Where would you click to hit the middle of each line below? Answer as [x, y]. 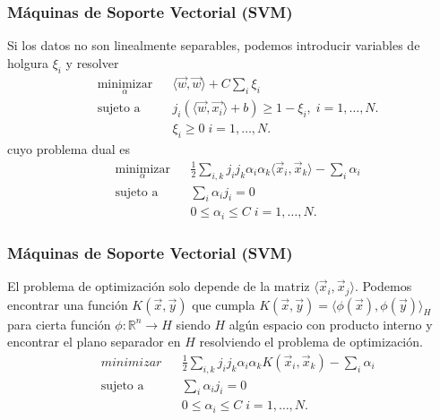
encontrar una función [68, 304]
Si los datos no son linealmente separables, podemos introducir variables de [214, 45]
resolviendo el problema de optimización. [311, 342]
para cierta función [59, 324]
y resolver [92, 62]
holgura [28, 62]
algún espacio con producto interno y [331, 324]
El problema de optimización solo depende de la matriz [159, 286]
